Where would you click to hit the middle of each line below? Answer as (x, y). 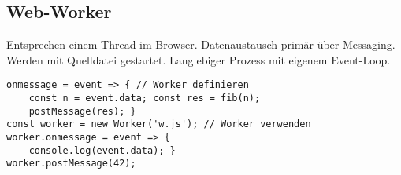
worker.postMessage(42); (71, 164)
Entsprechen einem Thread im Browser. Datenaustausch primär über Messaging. (201, 44)
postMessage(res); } (82, 111)
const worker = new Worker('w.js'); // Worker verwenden (159, 124)
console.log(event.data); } (102, 150)
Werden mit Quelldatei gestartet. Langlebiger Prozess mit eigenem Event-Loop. (199, 59)
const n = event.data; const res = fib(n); (145, 98)
